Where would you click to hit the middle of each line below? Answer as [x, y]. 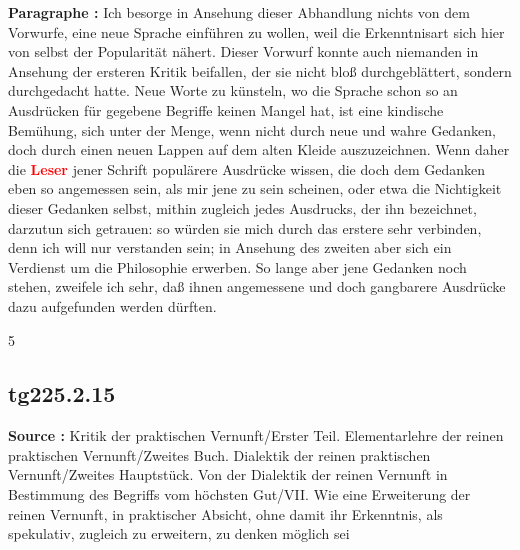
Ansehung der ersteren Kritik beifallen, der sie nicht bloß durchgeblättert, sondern [260, 70]
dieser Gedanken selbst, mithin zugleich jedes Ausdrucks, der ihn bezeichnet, [242, 207]
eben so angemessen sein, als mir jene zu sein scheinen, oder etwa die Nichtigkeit [255, 188]
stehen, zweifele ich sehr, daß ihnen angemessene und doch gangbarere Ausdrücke [257, 286]
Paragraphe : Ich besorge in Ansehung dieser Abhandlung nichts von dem [239, 12]
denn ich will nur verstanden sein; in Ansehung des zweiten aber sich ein [230, 247]
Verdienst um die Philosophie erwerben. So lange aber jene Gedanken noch [237, 266]
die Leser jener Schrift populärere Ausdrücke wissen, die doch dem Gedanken [247, 168]
